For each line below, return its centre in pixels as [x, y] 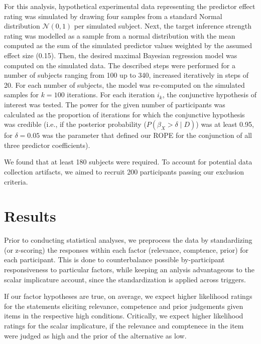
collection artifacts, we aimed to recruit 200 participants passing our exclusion [124, 171]
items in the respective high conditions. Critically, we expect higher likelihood [124, 316]
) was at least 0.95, [225, 124]
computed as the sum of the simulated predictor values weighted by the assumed [128, 45]
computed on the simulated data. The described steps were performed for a [120, 65]
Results [30, 216]
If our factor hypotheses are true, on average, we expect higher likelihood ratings [128, 296]
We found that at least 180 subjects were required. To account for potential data [128, 162]
